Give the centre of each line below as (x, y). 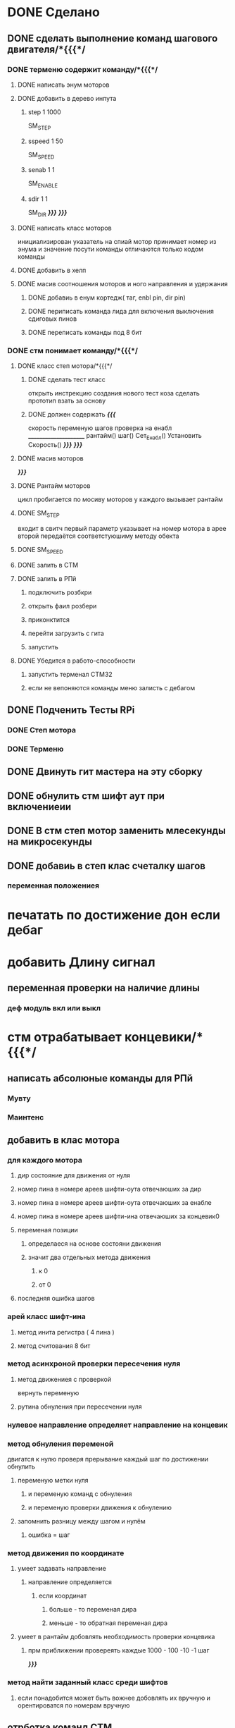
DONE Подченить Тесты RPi (71, 710)
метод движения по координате (66, 1553)
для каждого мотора (45, 1160)
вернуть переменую (48, 1392)
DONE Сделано (53, 12)
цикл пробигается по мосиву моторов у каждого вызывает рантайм (120, 500)
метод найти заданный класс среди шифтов (88, 1682)
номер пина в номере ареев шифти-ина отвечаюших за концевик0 (119, 1216)
